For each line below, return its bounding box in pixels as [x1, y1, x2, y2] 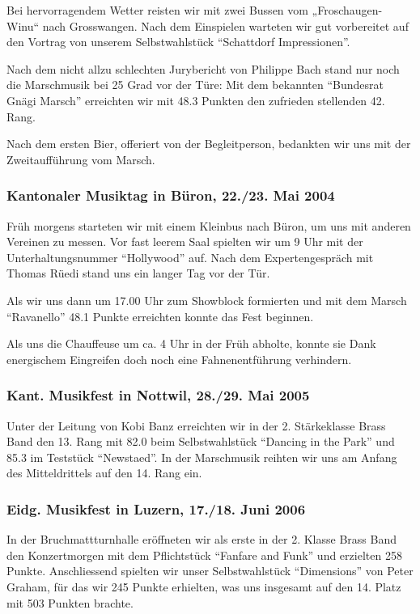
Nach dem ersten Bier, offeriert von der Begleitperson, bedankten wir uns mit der [6, 135, 411, 152]
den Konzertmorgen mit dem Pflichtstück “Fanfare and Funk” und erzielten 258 [6, 546, 402, 563]
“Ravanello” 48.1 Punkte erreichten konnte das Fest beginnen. [6, 307, 314, 324]
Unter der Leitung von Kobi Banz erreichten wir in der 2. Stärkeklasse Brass [6, 417, 386, 434]
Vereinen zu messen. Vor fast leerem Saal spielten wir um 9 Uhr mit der [6, 233, 363, 250]
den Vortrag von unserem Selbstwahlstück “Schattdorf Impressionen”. [6, 33, 350, 50]
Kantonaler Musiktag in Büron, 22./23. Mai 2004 [6, 185, 335, 205]
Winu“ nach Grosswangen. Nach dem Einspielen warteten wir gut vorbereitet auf [6, 17, 409, 34]
